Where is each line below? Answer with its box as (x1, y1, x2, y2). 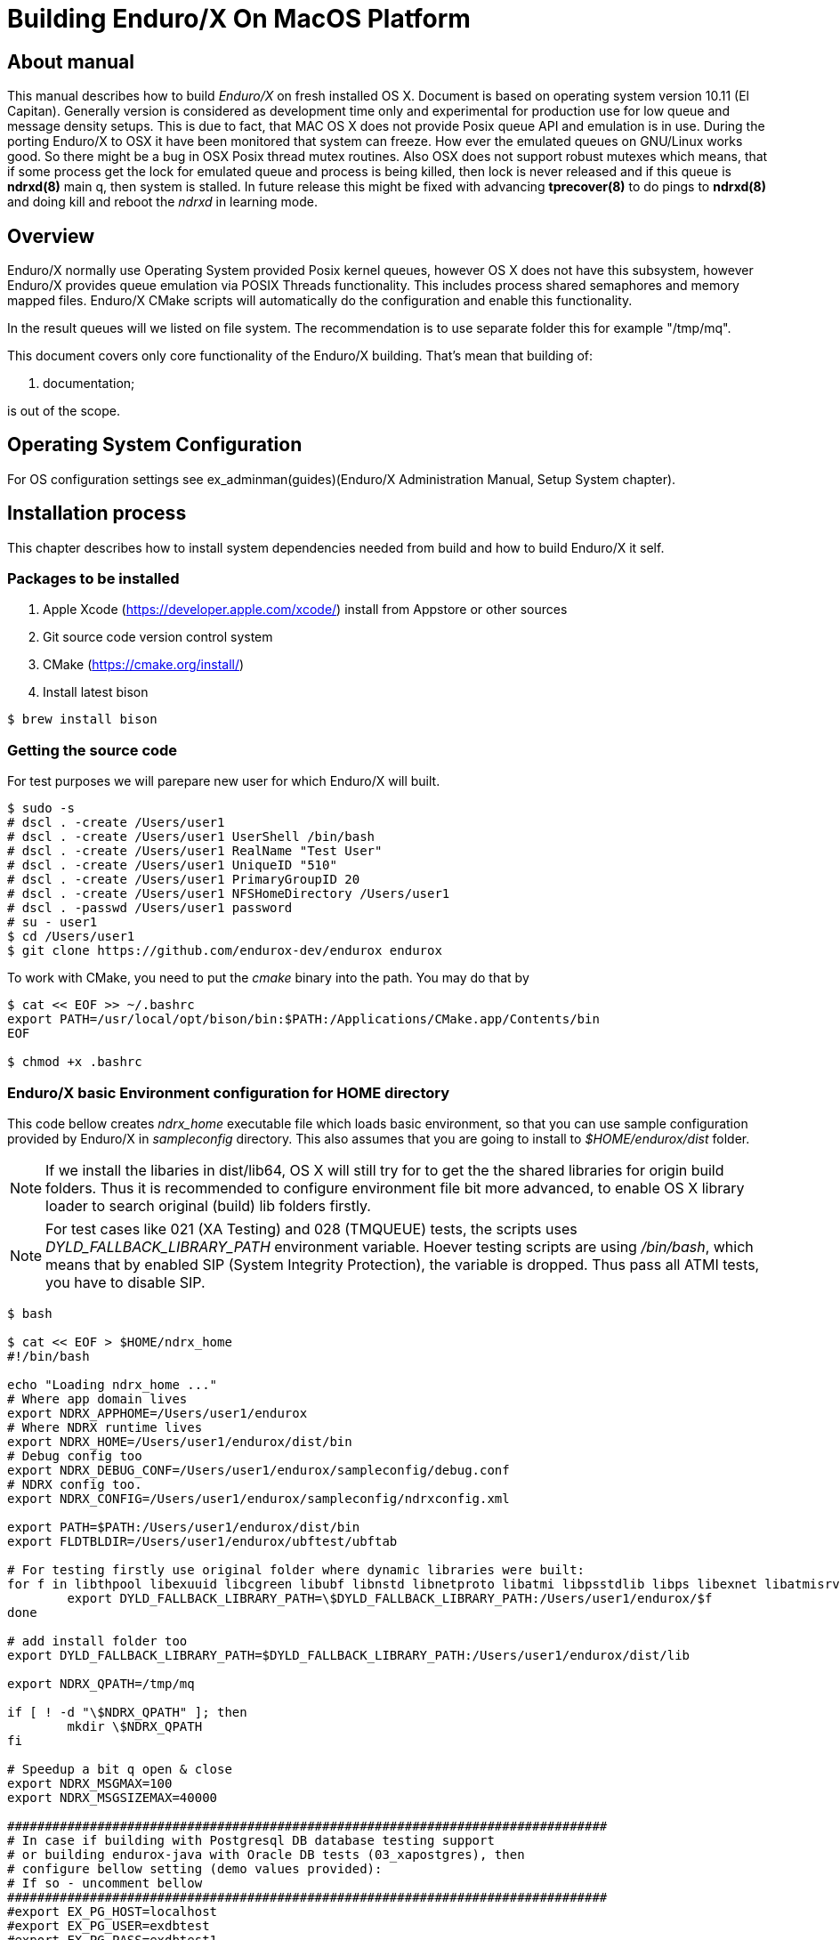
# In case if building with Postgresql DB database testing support (7, 1832, 495, 1847)
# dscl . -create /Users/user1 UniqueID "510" (7, 858, 337, 873)
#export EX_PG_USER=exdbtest (7, 1918, 210, 1933)
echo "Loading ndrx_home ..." (7, 1377, 218, 1392)
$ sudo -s (7, 801, 75, 816)
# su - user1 (7, 915, 98, 930)
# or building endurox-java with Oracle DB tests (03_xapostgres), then (7, 1847, 525, 1862)
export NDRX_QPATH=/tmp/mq (7, 1676, 195, 1691)
